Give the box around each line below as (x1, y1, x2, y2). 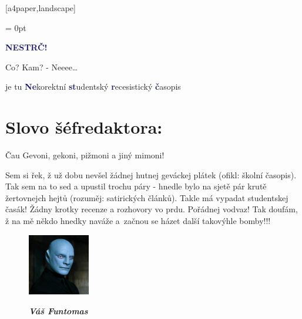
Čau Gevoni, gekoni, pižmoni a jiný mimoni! (5, 149, 165, 161)
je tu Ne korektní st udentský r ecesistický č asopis (5, 80, 181, 93)
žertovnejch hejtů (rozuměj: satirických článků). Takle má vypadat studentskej (5, 191, 288, 203)
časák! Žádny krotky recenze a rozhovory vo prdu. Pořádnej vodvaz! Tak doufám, (5, 203, 298, 215)
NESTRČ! (5, 41, 48, 53)
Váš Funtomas (29, 305, 88, 317)
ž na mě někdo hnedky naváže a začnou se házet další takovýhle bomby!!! (5, 215, 271, 227)
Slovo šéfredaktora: (5, 115, 163, 139)
